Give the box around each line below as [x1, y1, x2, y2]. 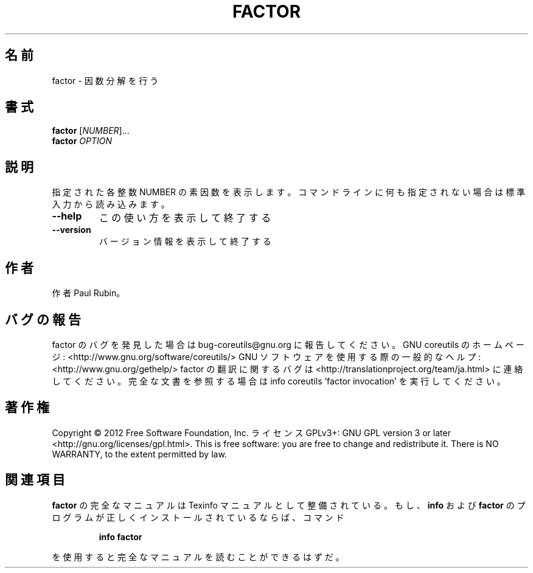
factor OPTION [52, 136, 112, 147]
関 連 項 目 [5, 472, 65, 488]
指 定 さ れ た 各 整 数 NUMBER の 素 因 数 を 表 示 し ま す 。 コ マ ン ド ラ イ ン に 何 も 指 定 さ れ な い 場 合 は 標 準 [52, 187, 526, 198]
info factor [99, 531, 142, 542]
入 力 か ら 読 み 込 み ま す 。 [52, 199, 170, 210]
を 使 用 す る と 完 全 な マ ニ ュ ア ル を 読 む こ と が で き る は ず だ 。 [52, 551, 344, 562]
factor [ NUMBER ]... [52, 125, 130, 136]
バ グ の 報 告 [5, 311, 81, 327]
